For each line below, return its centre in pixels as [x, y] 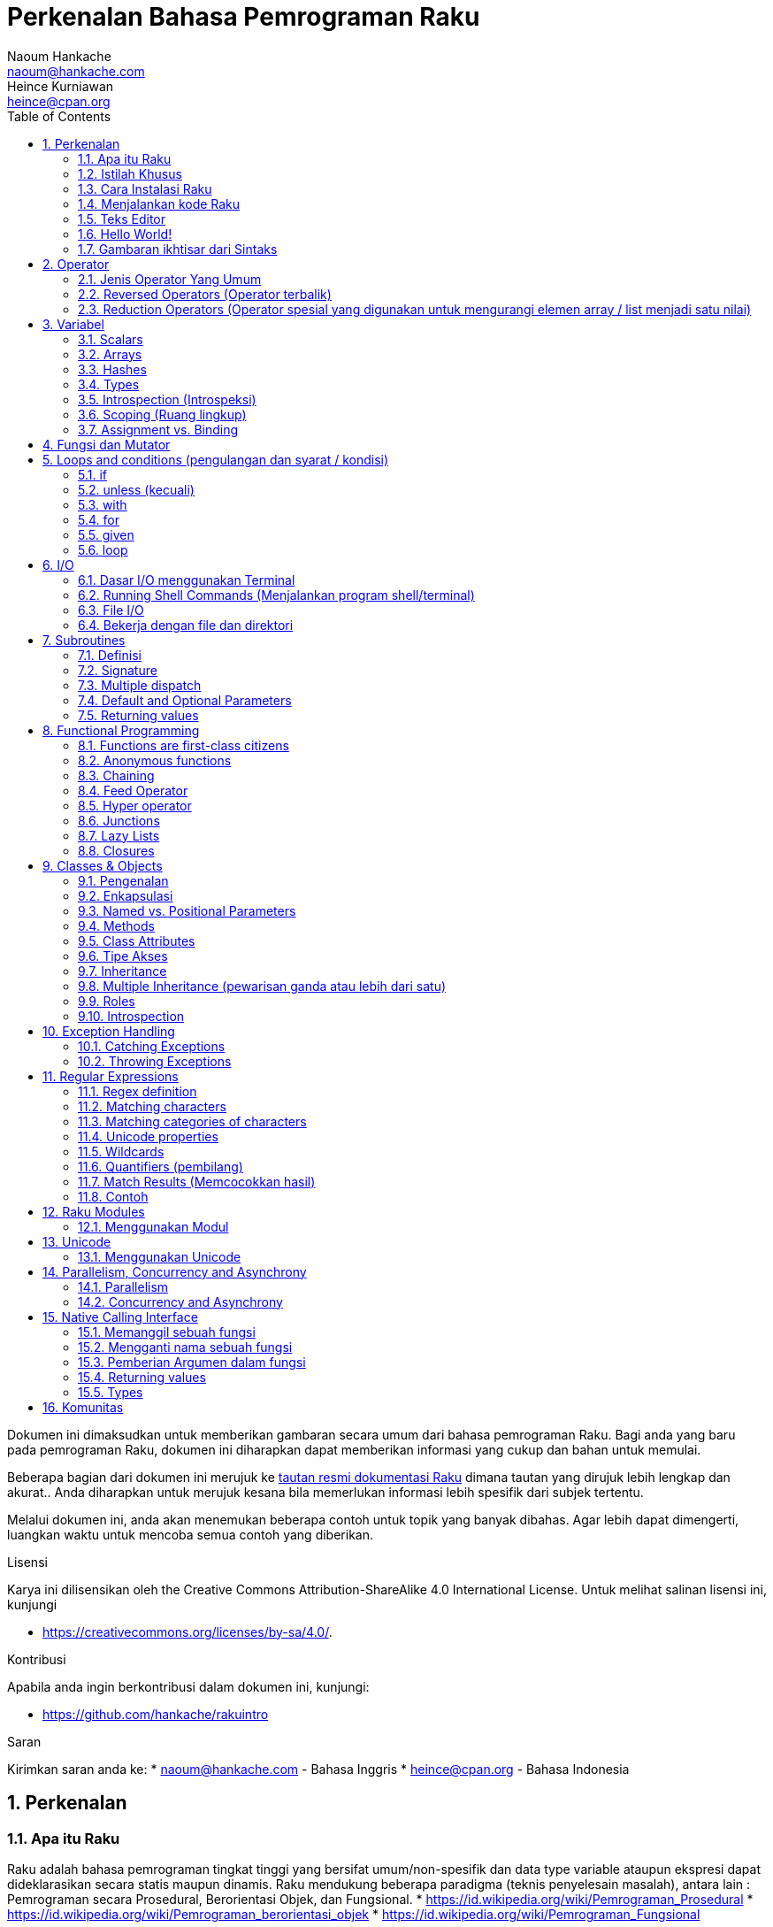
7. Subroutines [84, 640]
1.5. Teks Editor [122, 219]
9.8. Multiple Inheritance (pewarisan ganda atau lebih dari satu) [262, 986]
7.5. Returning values [138, 715]
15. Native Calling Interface [120, 1317]
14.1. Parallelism [123, 1286]
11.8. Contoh [113, 1196]
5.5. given [106, 534]
